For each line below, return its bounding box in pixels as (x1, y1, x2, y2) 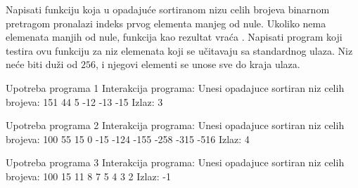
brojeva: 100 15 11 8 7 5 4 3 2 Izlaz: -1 (6, 168, 171, 183)
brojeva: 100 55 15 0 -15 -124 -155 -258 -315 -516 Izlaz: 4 (6, 131, 250, 146)
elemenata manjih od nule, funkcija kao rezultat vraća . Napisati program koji (6, 29, 343, 44)
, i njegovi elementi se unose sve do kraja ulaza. (95, 57, 300, 72)
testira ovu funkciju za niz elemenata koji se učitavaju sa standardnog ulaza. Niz (6, 43, 353, 58)
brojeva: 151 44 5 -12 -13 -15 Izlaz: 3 (6, 94, 163, 109)
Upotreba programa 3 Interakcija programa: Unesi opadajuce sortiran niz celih (6, 155, 345, 170)
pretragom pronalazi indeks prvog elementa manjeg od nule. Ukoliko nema (6, 15, 326, 30)
